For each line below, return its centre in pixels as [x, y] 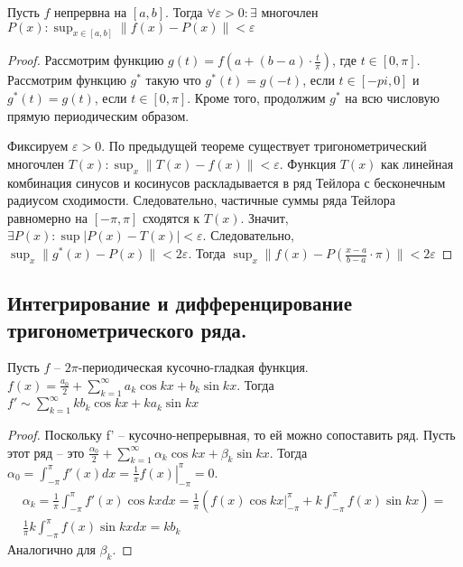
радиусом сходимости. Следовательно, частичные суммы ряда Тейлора [201, 200]
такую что [173, 80]
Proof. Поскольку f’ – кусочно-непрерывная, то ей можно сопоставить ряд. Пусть [231, 435]
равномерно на [47, 217]
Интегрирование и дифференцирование [180, 303]
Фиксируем [38, 146]
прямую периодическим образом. [98, 115]
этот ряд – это [46, 452]
